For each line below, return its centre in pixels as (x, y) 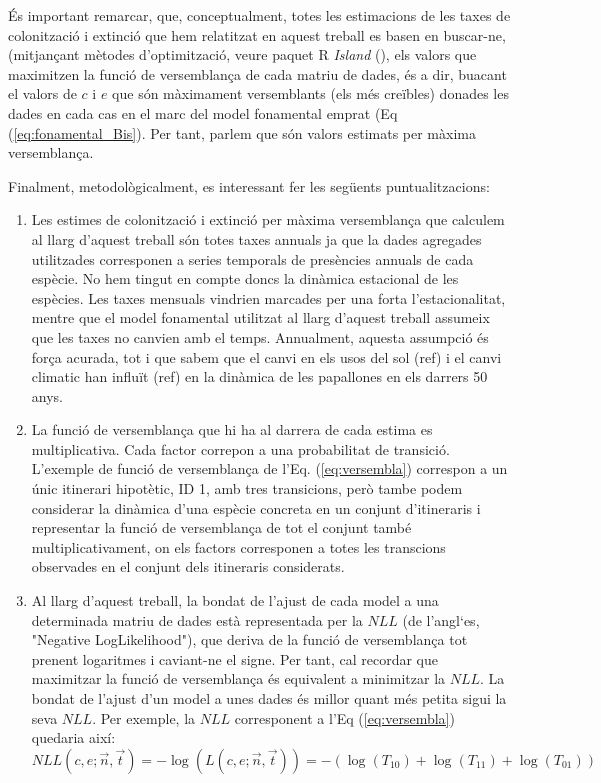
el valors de (42, 93)
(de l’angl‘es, (441, 619)
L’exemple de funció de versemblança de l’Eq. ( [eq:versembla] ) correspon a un (269, 468)
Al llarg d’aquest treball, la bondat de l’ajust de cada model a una (235, 600)
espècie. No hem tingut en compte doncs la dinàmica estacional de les (245, 278)
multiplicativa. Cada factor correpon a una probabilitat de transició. (240, 448)
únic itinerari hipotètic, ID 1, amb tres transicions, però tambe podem (247, 488)
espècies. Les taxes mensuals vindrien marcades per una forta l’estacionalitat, (268, 297)
